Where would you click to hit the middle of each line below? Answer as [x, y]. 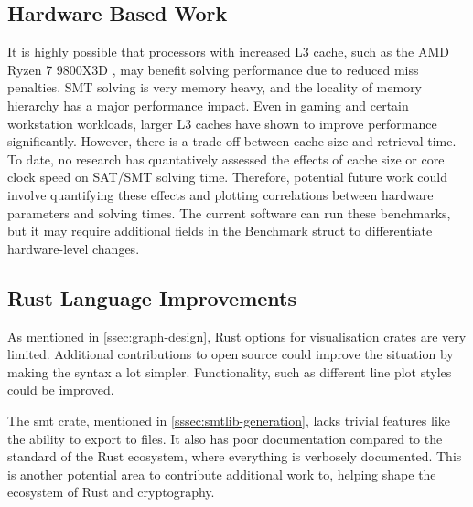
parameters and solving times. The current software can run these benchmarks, [229, 212]
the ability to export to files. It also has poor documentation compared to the [225, 438]
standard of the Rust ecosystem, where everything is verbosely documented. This [235, 456]
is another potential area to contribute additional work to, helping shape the [222, 474]
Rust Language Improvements [152, 297]
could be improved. [61, 390]
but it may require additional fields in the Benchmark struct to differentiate [220, 231]
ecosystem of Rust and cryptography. [111, 492]
